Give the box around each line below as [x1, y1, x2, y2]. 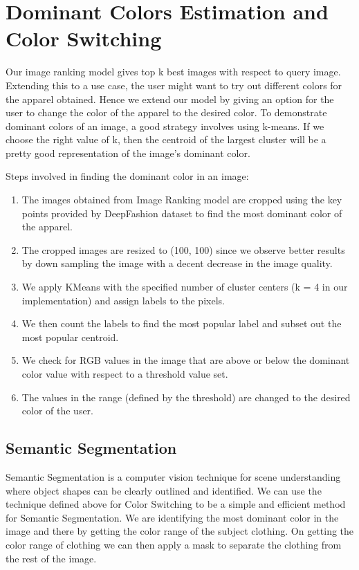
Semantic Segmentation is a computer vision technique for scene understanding [6, 469, 341, 484]
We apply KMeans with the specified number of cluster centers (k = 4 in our [21, 279, 348, 294]
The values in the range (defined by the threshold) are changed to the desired [21, 389, 351, 404]
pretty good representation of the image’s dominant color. [6, 145, 250, 160]
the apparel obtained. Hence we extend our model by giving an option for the [6, 91, 334, 106]
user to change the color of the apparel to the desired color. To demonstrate [6, 105, 327, 120]
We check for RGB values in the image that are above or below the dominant [21, 353, 350, 367]
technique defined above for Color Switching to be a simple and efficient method [6, 497, 346, 511]
